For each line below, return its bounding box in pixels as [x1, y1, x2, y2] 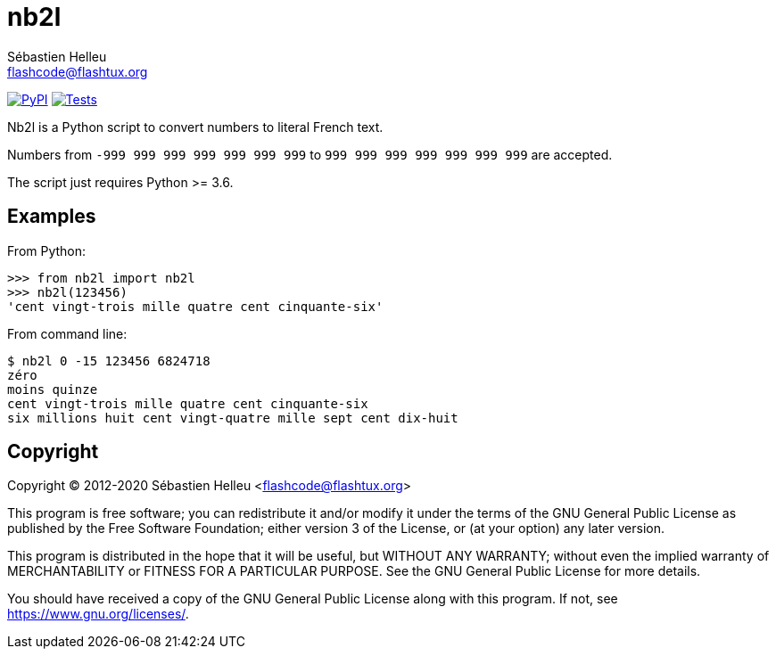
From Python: [7, 242, 87, 258]
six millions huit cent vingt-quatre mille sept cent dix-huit [7, 410, 458, 425]
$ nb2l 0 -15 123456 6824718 [7, 353, 211, 368]
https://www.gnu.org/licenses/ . [7, 606, 189, 622]
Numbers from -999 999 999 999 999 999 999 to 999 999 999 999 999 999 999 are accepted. [7, 146, 613, 162]
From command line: [7, 325, 128, 341]
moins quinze [7, 381, 98, 397]
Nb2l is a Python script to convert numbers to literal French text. [7, 119, 384, 135]
